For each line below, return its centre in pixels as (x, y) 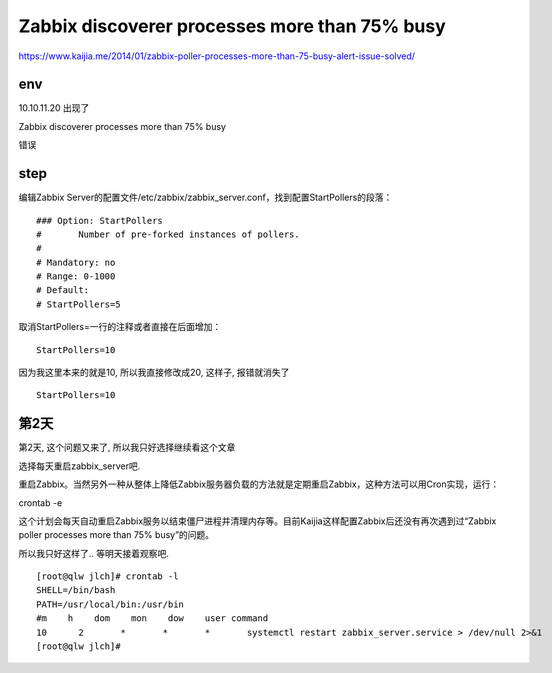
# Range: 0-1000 (76, 276)
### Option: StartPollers (100, 220)
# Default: (63, 290)
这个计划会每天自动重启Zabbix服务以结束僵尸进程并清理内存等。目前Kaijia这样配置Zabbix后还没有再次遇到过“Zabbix (257, 521)
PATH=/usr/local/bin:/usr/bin (110, 604)
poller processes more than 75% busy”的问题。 (116, 535)
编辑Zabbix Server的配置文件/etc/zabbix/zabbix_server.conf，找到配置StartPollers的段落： (205, 197)
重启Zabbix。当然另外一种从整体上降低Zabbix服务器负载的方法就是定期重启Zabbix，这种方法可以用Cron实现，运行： (259, 484)
